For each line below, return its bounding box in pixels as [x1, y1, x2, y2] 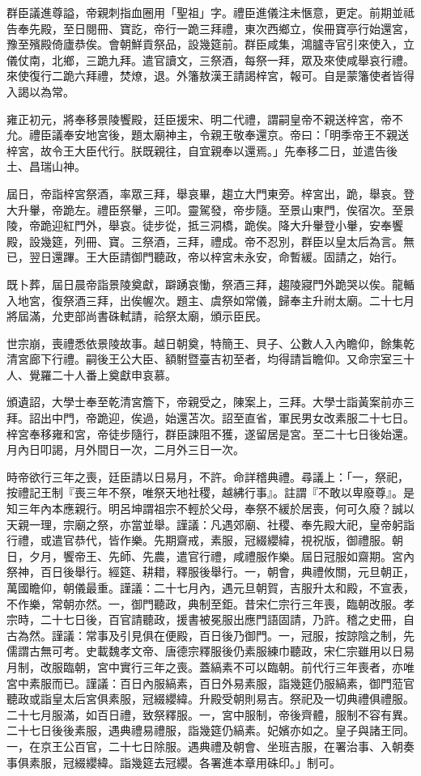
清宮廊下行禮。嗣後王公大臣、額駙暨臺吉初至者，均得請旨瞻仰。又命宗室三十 [6, 350, 415, 367]
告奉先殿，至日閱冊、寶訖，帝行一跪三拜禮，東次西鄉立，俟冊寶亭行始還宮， [6, 19, 415, 36]
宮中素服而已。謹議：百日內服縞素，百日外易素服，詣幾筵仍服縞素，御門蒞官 [6, 674, 415, 691]
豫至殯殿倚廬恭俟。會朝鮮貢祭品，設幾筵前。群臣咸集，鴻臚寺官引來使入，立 [6, 36, 415, 53]
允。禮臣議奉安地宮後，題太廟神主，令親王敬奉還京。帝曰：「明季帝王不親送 [6, 126, 409, 143]
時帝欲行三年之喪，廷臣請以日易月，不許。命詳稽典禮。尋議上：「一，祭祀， [6, 468, 409, 485]
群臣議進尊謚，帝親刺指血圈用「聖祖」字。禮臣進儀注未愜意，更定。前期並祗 [6, 4, 415, 20]
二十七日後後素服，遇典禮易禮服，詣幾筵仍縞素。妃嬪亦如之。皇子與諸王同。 [6, 722, 415, 739]
